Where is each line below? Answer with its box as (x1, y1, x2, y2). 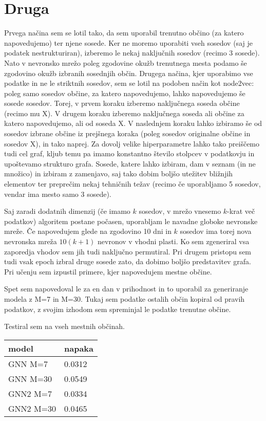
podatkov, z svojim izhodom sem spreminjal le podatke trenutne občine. (4, 303, 231, 314)
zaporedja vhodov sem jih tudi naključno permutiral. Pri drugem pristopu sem (4, 246, 252, 257)
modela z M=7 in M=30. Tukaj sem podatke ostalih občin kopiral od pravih (4, 293, 245, 304)
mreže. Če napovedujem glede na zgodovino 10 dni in (4, 226, 172, 236)
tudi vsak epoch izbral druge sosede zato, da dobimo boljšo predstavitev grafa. (4, 256, 251, 267)
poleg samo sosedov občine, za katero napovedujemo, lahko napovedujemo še (4, 87, 245, 98)
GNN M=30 (8, 372, 52, 385)
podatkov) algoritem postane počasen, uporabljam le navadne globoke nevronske (4, 215, 258, 226)
